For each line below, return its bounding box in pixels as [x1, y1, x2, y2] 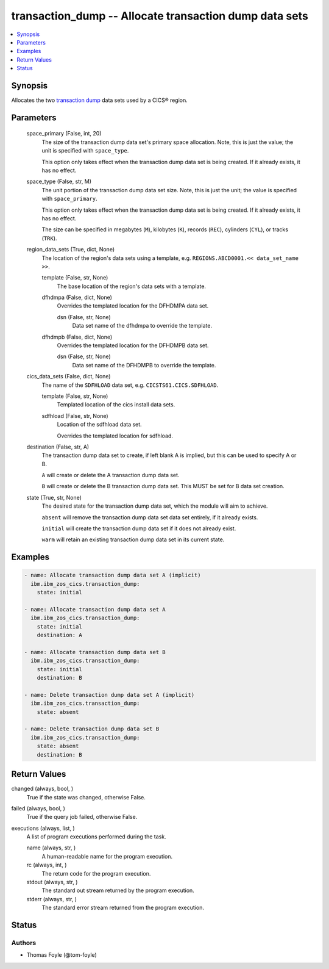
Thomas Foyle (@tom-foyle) [26, 951, 97, 959]
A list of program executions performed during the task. [26, 833, 167, 840]
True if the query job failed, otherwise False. [26, 813, 138, 821]
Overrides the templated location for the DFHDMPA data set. [57, 302, 209, 309]
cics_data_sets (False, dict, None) [26, 373, 111, 380]
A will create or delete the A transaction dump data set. [41, 472, 180, 479]
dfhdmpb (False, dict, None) [41, 333, 113, 340]
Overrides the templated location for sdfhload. [57, 432, 174, 439]
